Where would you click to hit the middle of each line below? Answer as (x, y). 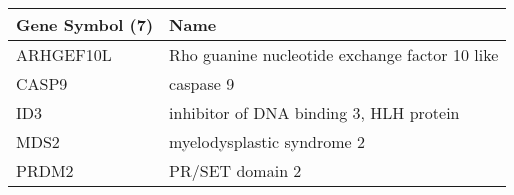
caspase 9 (202, 83)
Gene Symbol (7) (85, 24)
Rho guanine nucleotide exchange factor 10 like (334, 54)
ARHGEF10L (64, 54)
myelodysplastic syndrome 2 (267, 141)
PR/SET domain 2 (235, 170)
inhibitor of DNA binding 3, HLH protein (314, 112)
